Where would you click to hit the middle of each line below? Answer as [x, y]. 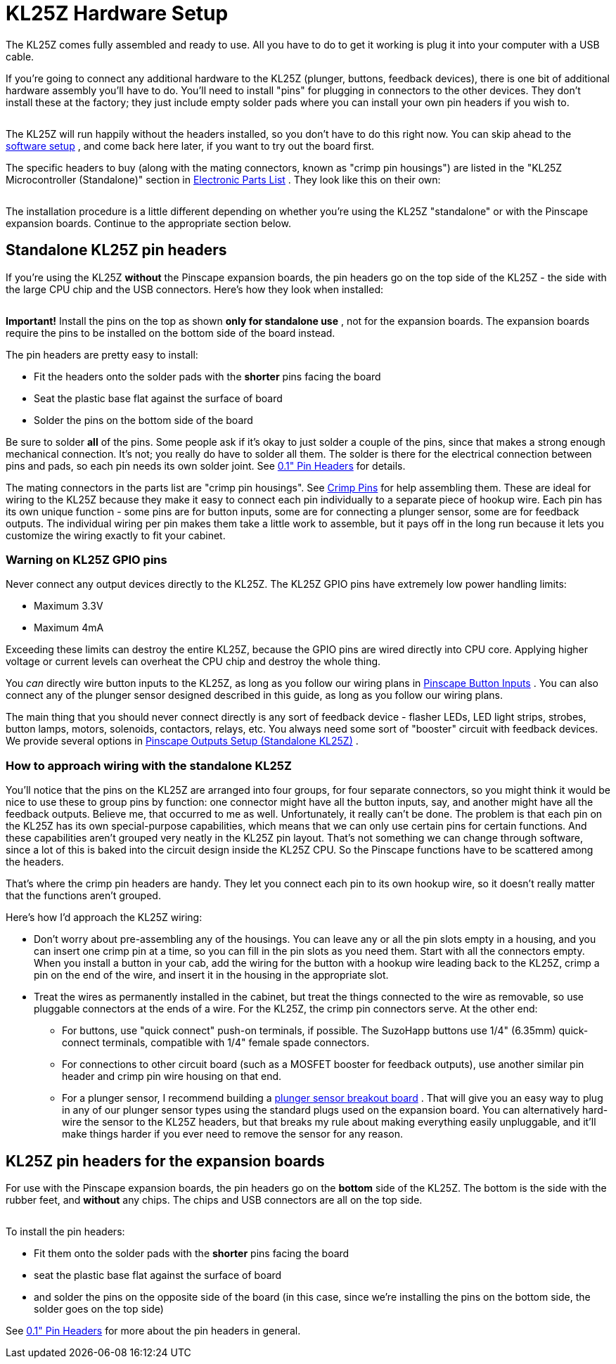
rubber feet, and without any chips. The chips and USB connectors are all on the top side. [214, 1199]
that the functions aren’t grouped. [83, 896]
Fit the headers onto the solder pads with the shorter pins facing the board [207, 376]
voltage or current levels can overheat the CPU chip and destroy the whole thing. [193, 662]
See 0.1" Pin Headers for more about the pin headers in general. [153, 1330]
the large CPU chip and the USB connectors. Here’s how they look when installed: [195, 289]
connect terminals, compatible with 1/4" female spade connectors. [216, 1043]
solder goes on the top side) [99, 1308]
